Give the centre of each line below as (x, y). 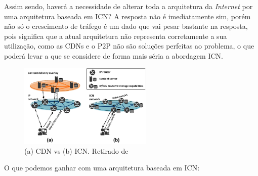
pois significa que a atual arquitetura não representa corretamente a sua (116, 36)
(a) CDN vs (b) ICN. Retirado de (76, 150)
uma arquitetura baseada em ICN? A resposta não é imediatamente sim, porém (127, 16)
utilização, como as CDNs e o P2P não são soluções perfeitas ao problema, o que (129, 46)
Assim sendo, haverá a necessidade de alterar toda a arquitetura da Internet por (128, 6)
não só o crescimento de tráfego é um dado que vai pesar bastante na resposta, (126, 26)
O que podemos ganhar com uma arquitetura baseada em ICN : (102, 168)
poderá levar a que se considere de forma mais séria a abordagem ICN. (114, 55)
